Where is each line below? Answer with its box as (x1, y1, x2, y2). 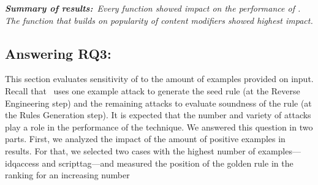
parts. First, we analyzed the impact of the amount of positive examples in (5, 132, 286, 145)
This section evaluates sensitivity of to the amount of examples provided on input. (5, 72, 314, 85)
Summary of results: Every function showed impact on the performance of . (5, 2, 301, 14)
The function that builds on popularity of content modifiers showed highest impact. (5, 13, 313, 26)
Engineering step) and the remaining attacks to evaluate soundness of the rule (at (5, 96, 312, 109)
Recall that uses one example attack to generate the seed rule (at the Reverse (5, 84, 300, 97)
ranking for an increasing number (5, 168, 130, 181)
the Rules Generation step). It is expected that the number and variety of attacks (5, 108, 311, 121)
